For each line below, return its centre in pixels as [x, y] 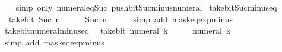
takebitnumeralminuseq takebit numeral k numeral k [118, 30]
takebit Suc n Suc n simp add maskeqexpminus [121, 19]
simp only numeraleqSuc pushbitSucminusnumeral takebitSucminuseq [146, 7]
